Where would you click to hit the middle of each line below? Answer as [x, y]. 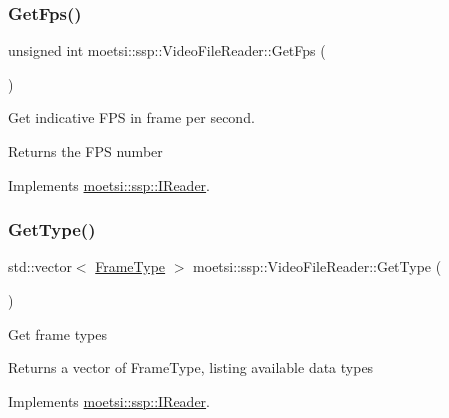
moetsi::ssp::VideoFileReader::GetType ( [317, 266]
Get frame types [57, 333]
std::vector [40, 266]
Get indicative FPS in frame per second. [131, 117]
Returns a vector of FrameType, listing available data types [191, 367]
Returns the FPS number [85, 151]
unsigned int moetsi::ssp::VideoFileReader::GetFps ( [167, 50]
